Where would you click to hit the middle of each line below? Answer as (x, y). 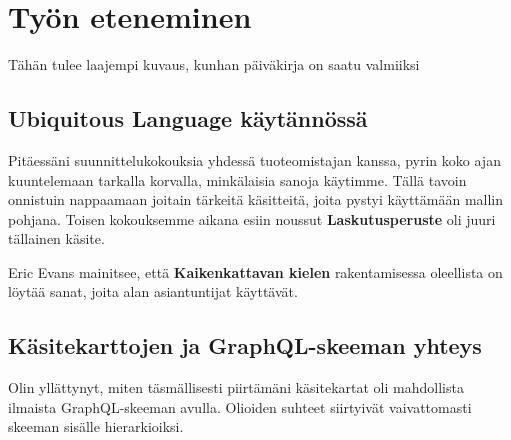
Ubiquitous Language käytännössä (188, 118)
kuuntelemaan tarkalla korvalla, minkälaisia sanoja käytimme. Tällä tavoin (237, 179)
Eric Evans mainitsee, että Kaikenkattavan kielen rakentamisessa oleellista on (255, 271)
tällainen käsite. (56, 238)
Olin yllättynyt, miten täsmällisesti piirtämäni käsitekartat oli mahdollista (236, 387)
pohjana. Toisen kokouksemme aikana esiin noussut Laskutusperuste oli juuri (252, 218)
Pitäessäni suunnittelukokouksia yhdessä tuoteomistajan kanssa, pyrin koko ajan (254, 159)
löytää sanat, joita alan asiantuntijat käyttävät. (153, 291)
